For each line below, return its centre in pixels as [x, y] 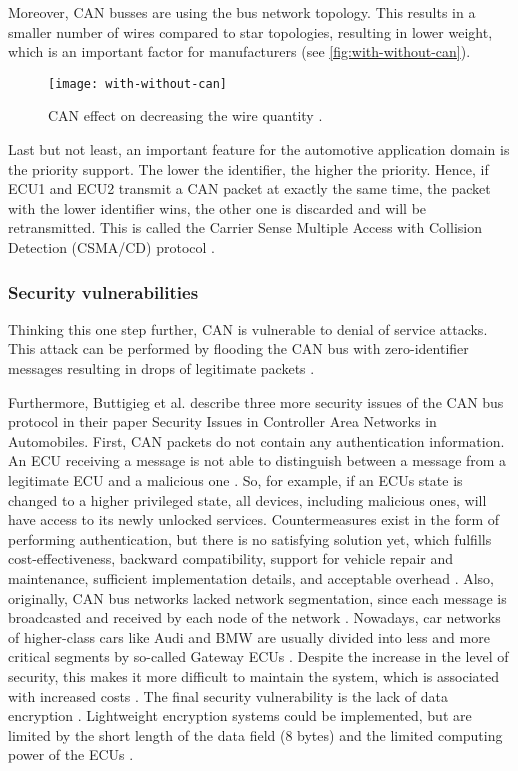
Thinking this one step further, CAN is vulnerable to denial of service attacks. [248, 328]
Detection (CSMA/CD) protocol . [111, 247]
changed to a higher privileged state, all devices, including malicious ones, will [247, 499]
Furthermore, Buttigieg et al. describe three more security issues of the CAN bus [256, 401]
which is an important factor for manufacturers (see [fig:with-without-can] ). [239, 51]
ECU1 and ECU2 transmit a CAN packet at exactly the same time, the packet [249, 188]
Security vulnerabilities [103, 291]
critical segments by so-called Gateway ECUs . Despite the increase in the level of [258, 656]
